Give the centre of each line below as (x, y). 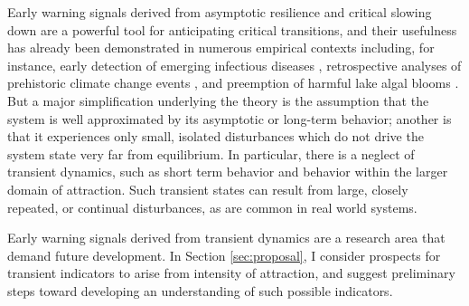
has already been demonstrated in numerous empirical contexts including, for (221, 48)
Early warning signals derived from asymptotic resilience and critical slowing (220, 12)
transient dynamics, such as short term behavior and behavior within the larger (228, 172)
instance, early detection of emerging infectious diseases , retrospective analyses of (234, 65)
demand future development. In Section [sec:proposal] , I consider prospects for (224, 255)
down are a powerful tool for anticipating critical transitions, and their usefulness (232, 29)
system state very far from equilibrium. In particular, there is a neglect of (211, 153)
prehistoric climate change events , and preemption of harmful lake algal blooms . (233, 83)
